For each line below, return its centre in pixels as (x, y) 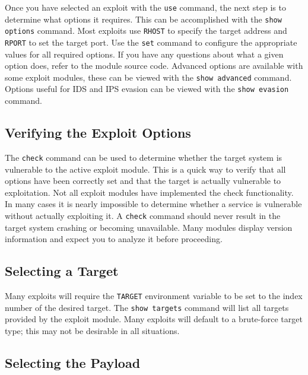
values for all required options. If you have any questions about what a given (144, 54)
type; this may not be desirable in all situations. (92, 330)
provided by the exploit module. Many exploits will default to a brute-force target (154, 319)
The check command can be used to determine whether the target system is (144, 157)
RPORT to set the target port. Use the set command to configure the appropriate (151, 42)
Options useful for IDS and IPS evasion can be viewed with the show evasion (147, 89)
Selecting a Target (62, 271)
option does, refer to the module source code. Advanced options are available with (154, 66)
